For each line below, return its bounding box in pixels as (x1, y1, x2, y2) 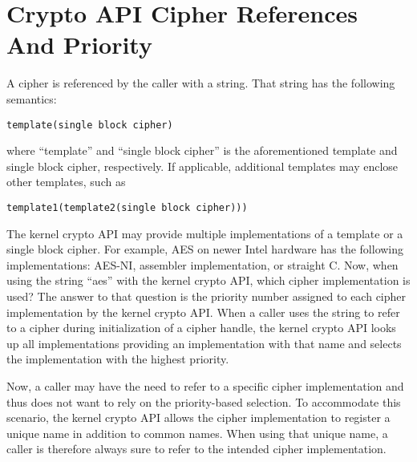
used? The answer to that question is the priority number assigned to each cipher (6, 287, 407, 304)
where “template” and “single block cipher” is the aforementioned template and (6, 142, 398, 159)
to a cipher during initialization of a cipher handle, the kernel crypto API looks (6, 319, 396, 336)
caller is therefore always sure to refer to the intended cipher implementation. (6, 440, 387, 457)
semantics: (6, 90, 57, 107)
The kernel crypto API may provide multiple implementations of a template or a (6, 225, 403, 241)
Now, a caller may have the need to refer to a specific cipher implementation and (6, 377, 404, 394)
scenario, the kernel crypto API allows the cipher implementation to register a (6, 409, 391, 426)
